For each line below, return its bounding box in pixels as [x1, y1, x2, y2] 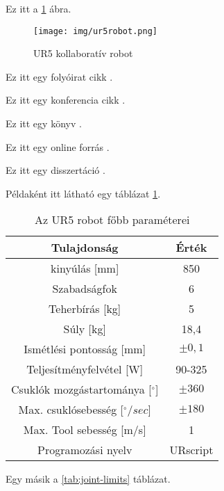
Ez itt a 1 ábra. [6, 1, 71, 15]
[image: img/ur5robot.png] [33, 26, 157, 36]
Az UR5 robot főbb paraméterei [34, 211, 190, 228]
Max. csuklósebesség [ [18, 401, 123, 418]
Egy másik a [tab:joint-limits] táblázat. [6, 472, 171, 486]
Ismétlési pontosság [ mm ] [24, 341, 146, 357]
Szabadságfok [52, 280, 117, 297]
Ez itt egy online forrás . [6, 139, 110, 154]
